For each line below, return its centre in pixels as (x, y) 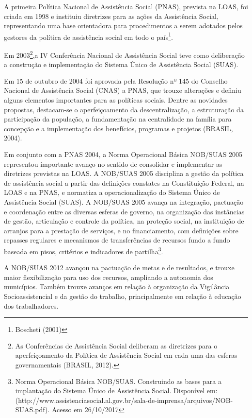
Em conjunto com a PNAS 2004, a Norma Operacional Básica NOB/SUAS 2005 (123, 154)
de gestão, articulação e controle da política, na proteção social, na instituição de (124, 221)
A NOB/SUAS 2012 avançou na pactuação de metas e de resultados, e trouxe (119, 268)
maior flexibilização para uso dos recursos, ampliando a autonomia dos (109, 277)
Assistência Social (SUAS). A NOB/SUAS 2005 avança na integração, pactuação (124, 202)
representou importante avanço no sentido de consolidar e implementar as (113, 164)
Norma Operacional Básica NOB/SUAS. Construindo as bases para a (118, 381)
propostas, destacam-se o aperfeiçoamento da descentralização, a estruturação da (124, 109)
